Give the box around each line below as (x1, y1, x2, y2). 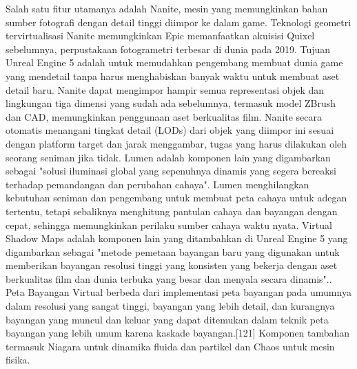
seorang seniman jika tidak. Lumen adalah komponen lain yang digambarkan (6, 150, 331, 164)
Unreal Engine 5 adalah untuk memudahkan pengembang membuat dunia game (6, 55, 343, 70)
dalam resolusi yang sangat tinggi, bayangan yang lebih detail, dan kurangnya (6, 299, 335, 313)
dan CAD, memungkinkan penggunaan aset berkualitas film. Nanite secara (6, 109, 323, 123)
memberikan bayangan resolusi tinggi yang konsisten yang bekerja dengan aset (6, 258, 338, 272)
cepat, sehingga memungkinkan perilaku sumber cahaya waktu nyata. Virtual (6, 217, 332, 232)
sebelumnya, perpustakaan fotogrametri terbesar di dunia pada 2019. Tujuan (6, 41, 331, 56)
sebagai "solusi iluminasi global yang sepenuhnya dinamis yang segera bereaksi (6, 163, 336, 178)
